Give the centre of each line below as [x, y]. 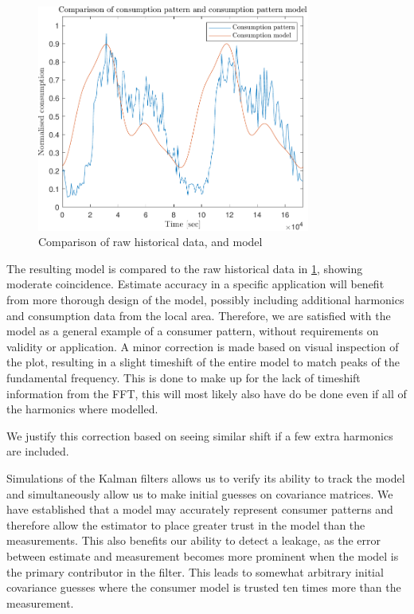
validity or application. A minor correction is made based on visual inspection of [203, 346]
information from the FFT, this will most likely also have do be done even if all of [207, 393]
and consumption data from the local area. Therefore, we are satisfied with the [199, 315]
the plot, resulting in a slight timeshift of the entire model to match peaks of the [203, 362]
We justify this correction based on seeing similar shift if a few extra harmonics [200, 435]
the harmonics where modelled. [82, 409]
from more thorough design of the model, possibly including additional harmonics [205, 300]
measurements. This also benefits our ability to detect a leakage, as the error [193, 540]
